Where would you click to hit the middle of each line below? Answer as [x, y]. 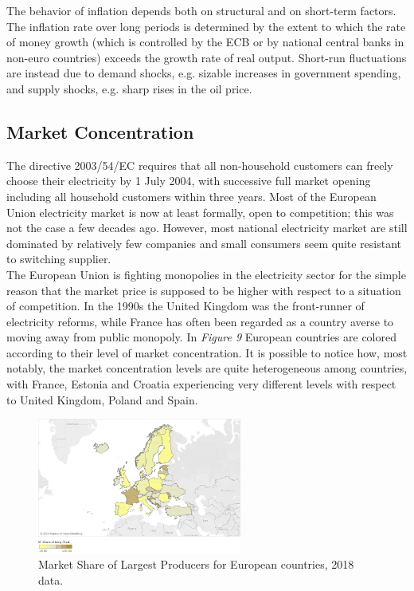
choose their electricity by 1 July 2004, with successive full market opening [189, 181]
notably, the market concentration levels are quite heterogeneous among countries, [207, 368]
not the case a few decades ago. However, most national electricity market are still [207, 228]
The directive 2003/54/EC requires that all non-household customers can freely [200, 165]
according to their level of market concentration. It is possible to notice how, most [207, 352]
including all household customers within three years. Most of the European [191, 196]
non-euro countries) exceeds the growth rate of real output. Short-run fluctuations [207, 57]
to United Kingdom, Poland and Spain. [102, 399]
